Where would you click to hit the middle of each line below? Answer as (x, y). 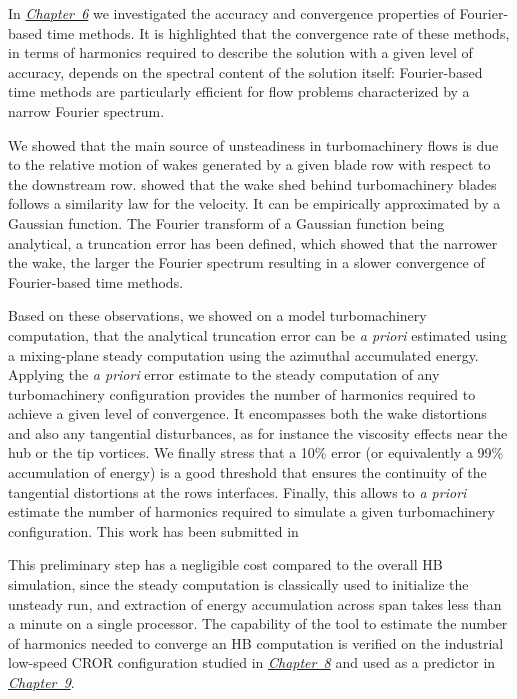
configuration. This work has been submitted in (153, 530)
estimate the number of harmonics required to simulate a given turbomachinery (251, 511)
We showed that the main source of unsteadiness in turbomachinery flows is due (253, 144)
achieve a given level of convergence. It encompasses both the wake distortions (247, 413)
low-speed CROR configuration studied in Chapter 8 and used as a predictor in (252, 662)
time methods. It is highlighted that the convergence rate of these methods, (278, 32)
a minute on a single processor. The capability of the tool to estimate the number (258, 623)
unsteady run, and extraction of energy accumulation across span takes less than (255, 603)
